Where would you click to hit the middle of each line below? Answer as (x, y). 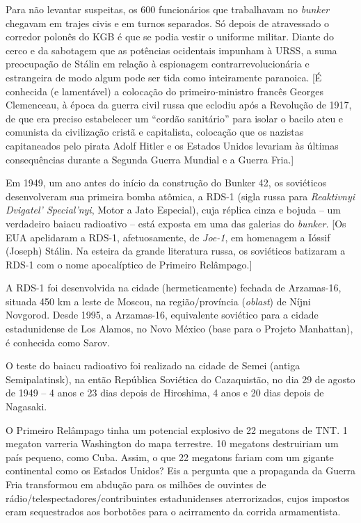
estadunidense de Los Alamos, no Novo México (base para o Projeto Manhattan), (179, 329)
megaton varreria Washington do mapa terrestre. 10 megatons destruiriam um (172, 443)
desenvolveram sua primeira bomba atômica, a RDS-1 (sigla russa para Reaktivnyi (180, 196)
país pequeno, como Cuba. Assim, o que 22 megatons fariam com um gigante (170, 457)
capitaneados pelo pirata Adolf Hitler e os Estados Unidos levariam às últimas (172, 145)
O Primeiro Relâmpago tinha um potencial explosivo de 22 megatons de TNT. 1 (177, 429)
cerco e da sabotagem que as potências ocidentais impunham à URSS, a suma (171, 50)
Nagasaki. (26, 407)
